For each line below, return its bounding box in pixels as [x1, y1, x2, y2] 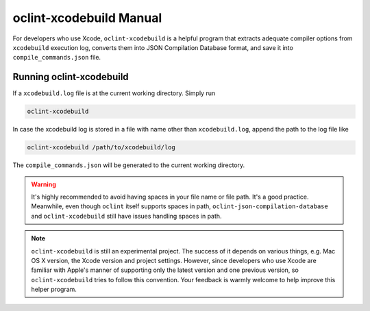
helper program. [31, 285, 77, 294]
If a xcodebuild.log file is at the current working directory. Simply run [12, 89, 216, 97]
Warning [31, 180, 56, 188]
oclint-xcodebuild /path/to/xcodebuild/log [27, 144, 176, 151]
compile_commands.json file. [12, 53, 101, 62]
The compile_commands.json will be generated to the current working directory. [12, 161, 245, 169]
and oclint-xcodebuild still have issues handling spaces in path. [31, 212, 222, 220]
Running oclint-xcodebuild [12, 71, 129, 83]
